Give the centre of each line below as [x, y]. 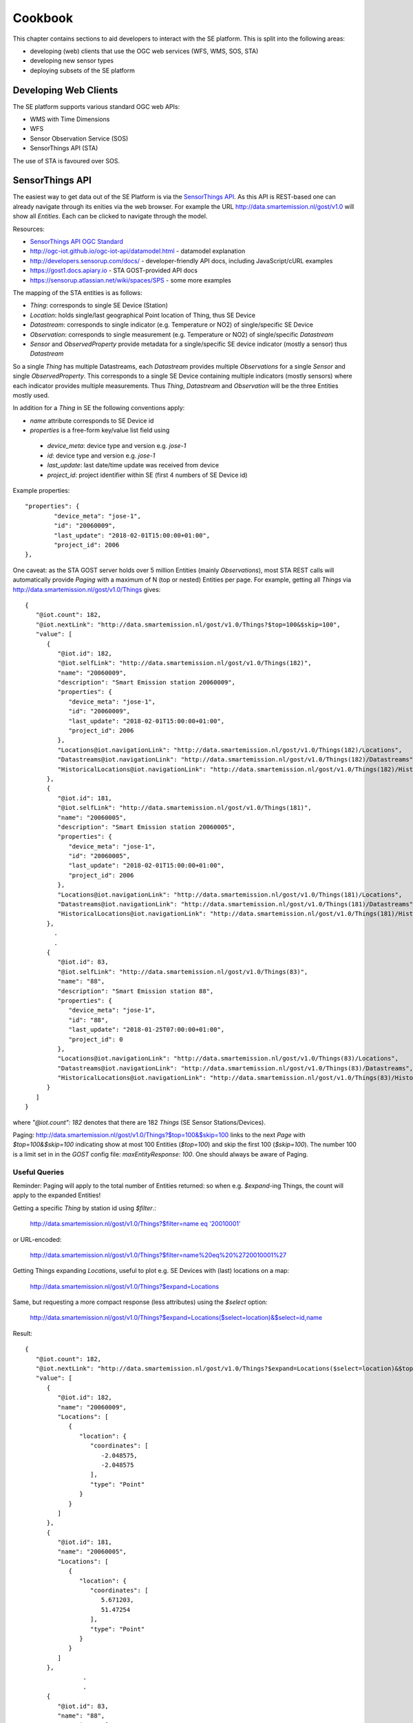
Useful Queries [39, 1172]
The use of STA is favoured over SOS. [66, 161]
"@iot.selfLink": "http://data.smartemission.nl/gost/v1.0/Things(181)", [184, 808]
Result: [22, 1333]
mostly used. [31, 395]
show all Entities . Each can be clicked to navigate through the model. [110, 216]
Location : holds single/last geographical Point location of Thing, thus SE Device [143, 315]
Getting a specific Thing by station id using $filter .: [84, 1208]
